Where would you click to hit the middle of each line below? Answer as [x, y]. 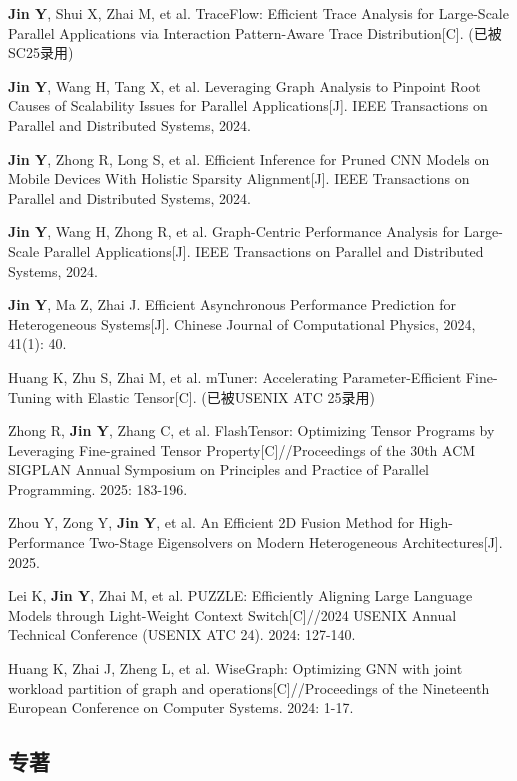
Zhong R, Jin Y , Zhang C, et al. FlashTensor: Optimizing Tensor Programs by [251, 430]
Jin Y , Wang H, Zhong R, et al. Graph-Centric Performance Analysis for [234, 231]
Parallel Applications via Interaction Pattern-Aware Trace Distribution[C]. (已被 [255, 32]
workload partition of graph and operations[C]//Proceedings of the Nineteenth [249, 687]
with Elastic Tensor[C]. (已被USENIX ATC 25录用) [215, 396]
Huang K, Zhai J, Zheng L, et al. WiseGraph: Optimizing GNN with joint [235, 668]
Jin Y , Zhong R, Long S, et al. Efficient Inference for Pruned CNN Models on [249, 158]
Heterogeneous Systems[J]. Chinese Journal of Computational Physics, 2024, [242, 323]
